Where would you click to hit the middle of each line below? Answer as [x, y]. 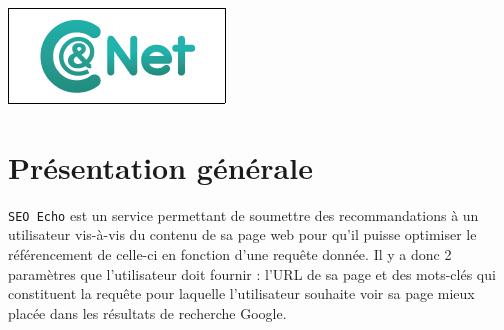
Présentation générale [160, 166]
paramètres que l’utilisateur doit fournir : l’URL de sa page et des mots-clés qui [252, 273]
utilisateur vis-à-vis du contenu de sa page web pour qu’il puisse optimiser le [242, 234]
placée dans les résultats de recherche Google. [147, 312]
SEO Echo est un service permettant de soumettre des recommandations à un [243, 214]
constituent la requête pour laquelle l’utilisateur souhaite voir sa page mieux [241, 293]
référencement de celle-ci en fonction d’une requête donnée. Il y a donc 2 [230, 253]
